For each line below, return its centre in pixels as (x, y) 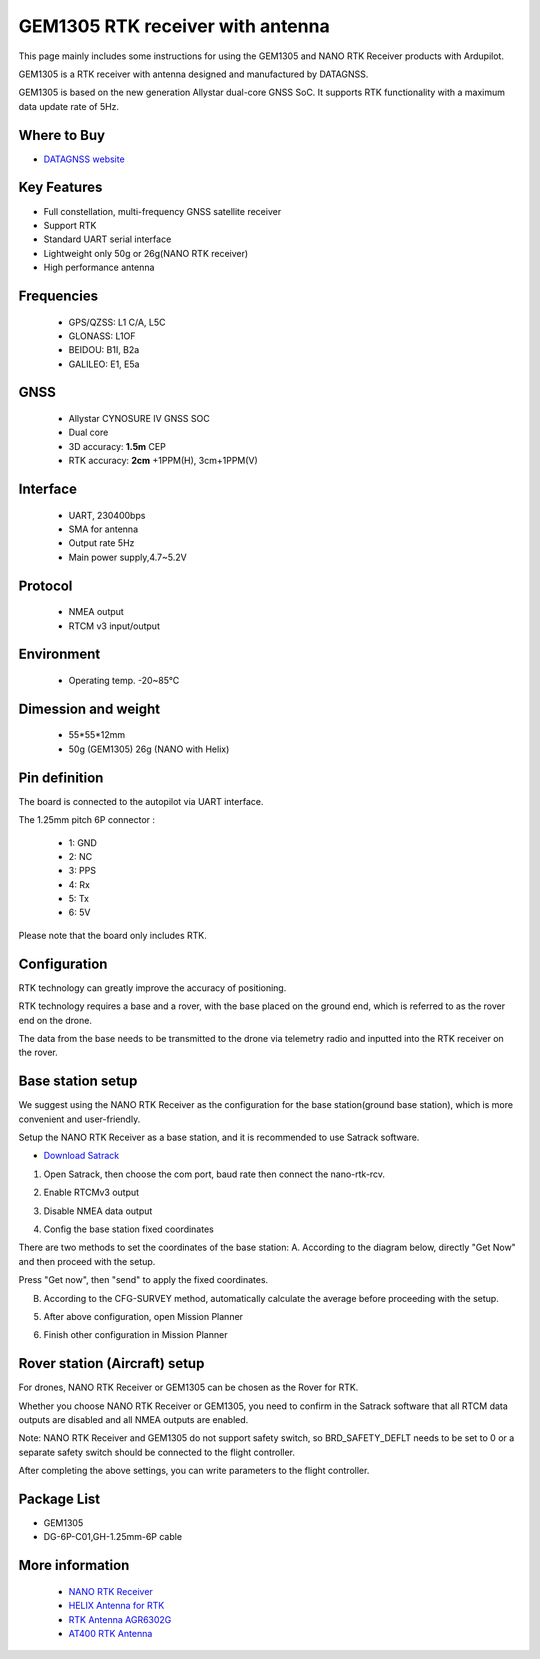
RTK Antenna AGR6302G (120, 1619)
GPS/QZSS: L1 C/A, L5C (117, 322)
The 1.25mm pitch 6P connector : (86, 820)
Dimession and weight (89, 708)
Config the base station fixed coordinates (128, 1229)
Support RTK (70, 225)
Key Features (60, 187)
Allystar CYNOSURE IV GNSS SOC (139, 419)
